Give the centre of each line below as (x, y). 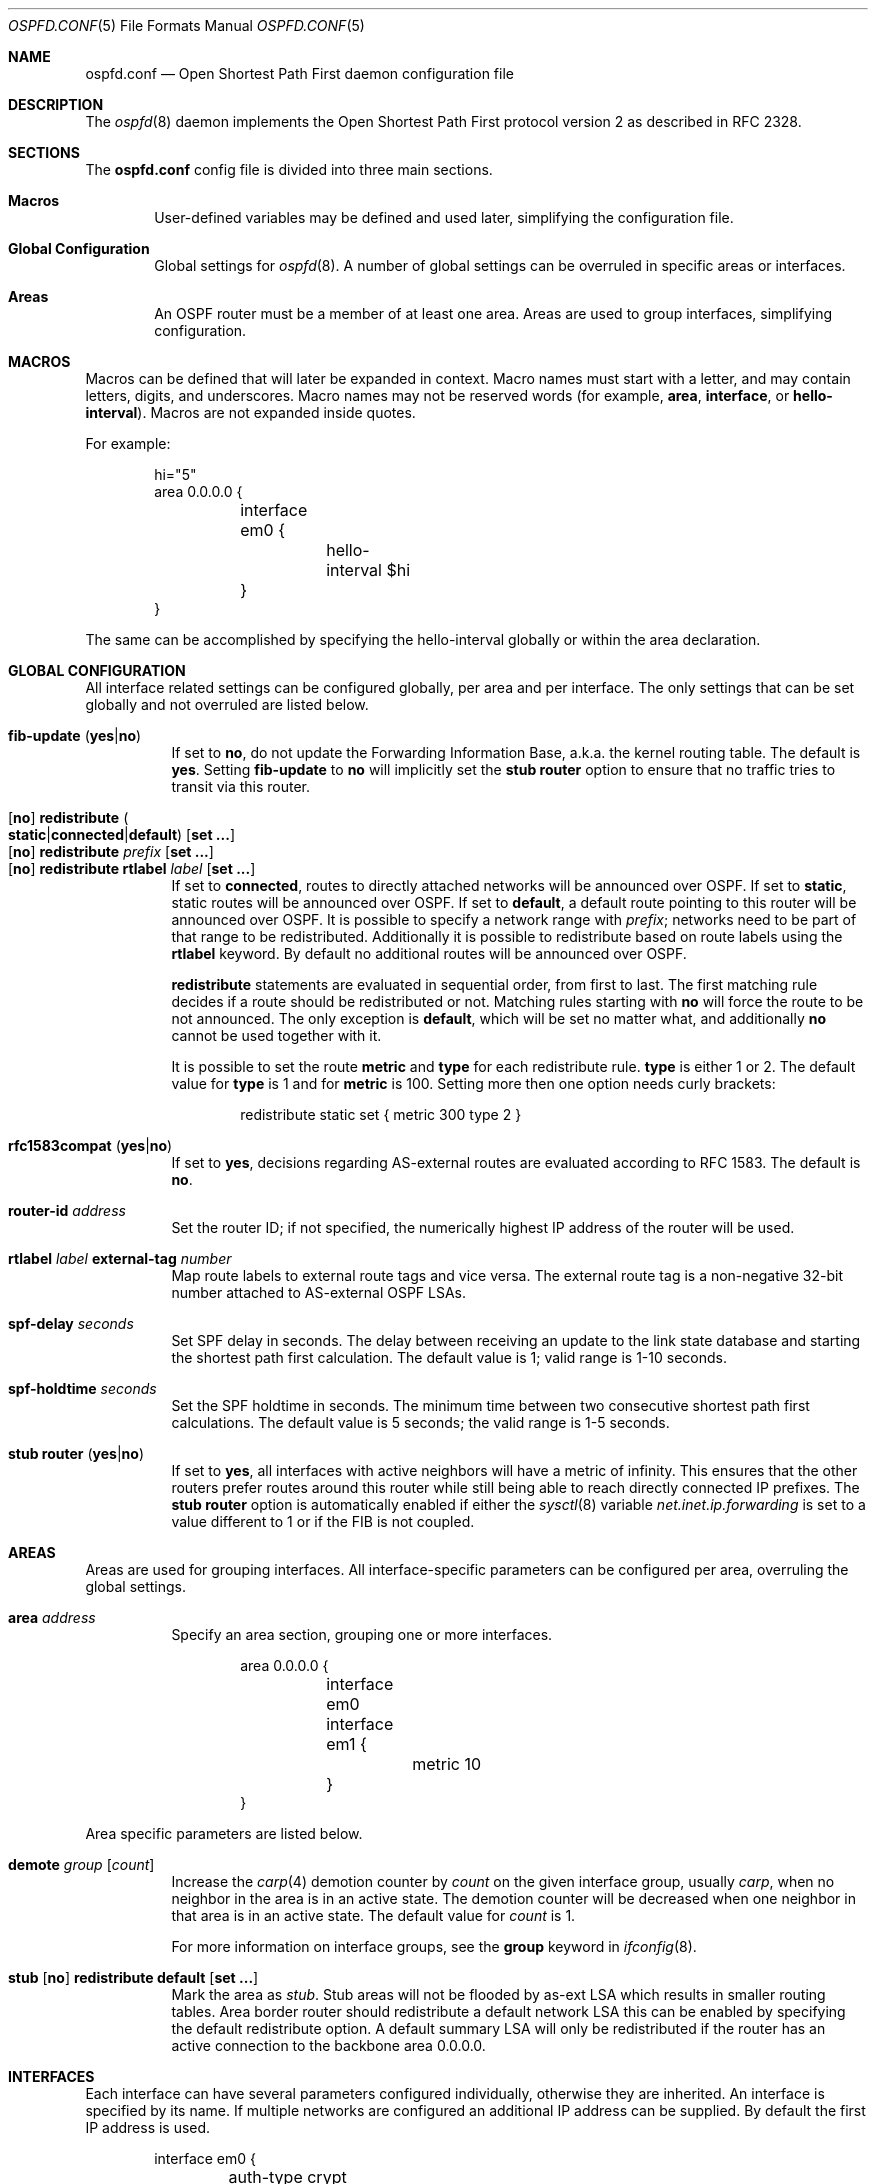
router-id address (67, 1210)
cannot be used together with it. (276, 1035)
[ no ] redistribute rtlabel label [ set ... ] (132, 868)
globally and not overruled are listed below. (227, 704)
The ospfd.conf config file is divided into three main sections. (289, 169)
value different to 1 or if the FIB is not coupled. (323, 1521)
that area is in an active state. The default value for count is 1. (373, 1915)
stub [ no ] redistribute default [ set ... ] (133, 1977)
